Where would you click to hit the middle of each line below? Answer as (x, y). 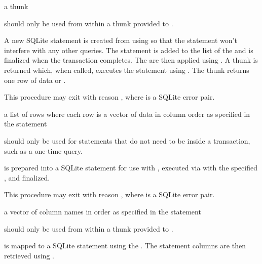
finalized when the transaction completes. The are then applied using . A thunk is (131, 60)
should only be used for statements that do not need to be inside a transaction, (127, 140)
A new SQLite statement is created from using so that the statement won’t (121, 40)
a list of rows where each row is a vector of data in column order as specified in (127, 114)
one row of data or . (35, 80)
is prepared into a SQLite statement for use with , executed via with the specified (131, 168)
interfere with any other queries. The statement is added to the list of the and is (129, 50)
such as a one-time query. (43, 150)
